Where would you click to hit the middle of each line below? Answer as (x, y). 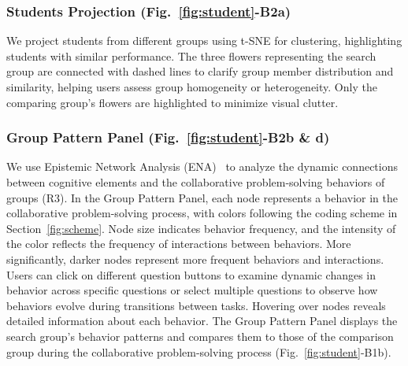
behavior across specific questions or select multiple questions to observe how (192, 290)
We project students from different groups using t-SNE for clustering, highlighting (204, 41)
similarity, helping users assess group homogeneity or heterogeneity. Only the (192, 87)
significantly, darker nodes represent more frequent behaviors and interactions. (195, 259)
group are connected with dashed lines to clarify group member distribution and (200, 71)
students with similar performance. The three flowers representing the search (191, 55)
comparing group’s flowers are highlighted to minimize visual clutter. (172, 102)
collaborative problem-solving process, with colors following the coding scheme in (202, 213)
